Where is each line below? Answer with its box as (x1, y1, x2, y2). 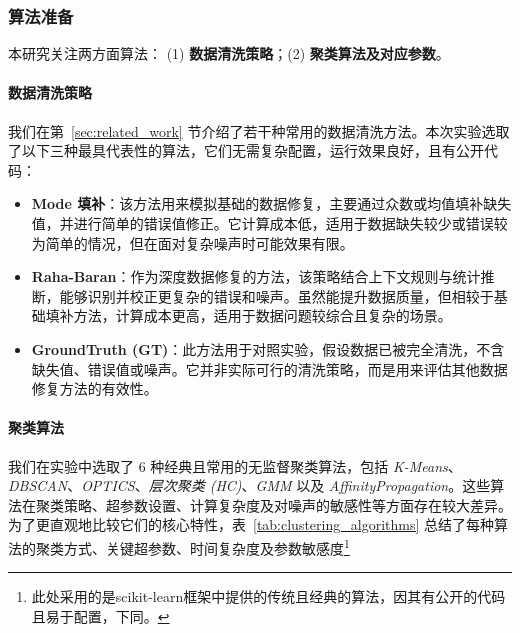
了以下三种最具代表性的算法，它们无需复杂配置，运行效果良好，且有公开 (8, 140, 484, 161)
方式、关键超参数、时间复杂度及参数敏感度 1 (63, 534, 350, 558)
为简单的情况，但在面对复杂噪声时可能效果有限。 (31, 232, 354, 253)
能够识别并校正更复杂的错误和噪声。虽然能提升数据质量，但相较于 (59, 285, 494, 306)
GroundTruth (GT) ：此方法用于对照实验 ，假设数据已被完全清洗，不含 (31, 338, 505, 359)
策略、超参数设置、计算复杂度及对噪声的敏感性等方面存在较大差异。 (63, 494, 512, 515)
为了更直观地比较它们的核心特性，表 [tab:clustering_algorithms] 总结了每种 (8, 514, 494, 535)
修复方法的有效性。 (31, 378, 158, 399)
